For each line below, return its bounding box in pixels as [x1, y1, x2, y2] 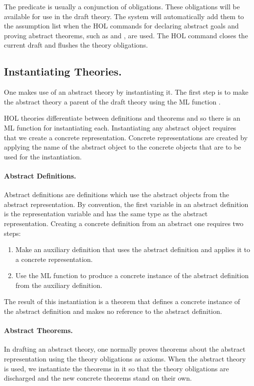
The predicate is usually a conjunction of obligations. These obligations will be [4, 1, 240, 11]
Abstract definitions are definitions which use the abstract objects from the [4, 189, 229, 200]
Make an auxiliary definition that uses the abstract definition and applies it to [15, 244, 250, 255]
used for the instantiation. [4, 151, 82, 161]
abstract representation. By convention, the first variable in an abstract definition [4, 199, 249, 209]
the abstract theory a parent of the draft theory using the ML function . [4, 96, 221, 106]
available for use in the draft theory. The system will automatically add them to [4, 11, 244, 21]
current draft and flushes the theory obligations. [4, 40, 148, 50]
